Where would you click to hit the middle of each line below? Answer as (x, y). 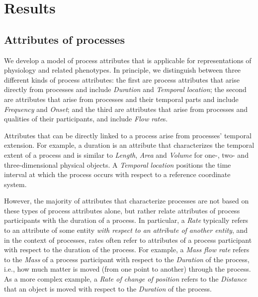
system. (15, 184)
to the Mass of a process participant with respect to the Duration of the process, (127, 259)
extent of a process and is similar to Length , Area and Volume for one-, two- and (126, 154)
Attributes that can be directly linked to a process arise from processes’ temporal (128, 135)
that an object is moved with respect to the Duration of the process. (108, 288)
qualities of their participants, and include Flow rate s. (86, 119)
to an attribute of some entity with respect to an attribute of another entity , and (126, 230)
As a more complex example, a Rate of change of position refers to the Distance (126, 279)
